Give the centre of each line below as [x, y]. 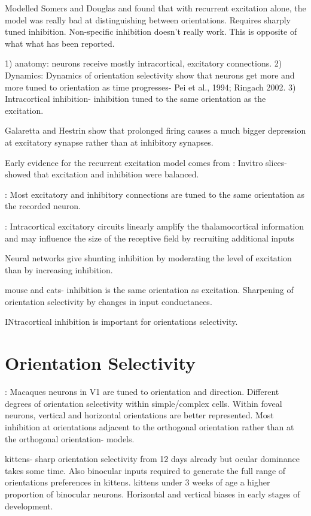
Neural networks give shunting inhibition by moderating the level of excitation [148, 258]
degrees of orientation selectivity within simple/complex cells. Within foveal [144, 403]
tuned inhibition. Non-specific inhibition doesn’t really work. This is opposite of [151, 31]
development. [29, 506]
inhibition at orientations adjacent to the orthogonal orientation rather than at [150, 426]
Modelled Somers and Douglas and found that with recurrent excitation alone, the [155, 8]
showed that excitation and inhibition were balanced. [102, 174]
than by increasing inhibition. [59, 269]
